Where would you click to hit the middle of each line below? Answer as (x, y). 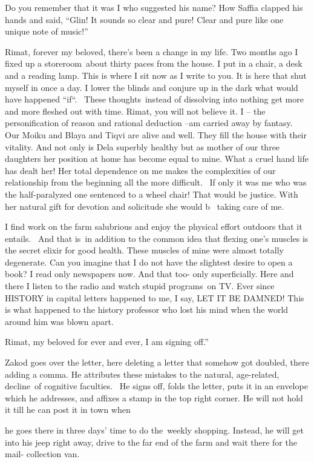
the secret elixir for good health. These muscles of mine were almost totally (144, 250)
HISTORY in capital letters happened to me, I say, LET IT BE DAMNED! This (155, 297)
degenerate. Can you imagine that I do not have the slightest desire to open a (149, 262)
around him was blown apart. (59, 321)
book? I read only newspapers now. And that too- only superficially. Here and (149, 274)
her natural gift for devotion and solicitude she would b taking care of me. (145, 206)
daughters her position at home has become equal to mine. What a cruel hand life (157, 159)
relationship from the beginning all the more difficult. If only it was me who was (156, 182)
